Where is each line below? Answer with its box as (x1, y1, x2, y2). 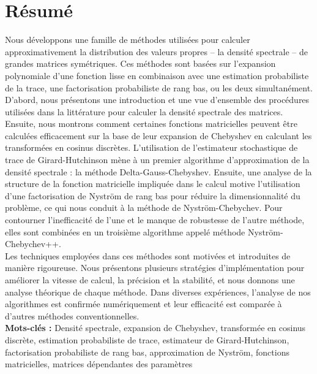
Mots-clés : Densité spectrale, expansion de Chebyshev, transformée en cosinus (5, 321, 306, 334)
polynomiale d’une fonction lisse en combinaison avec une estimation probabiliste (5, 69, 309, 82)
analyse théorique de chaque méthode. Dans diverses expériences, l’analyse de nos (5, 285, 311, 298)
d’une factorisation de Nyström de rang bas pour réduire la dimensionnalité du (5, 189, 300, 202)
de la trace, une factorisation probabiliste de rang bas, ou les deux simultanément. (5, 81, 313, 94)
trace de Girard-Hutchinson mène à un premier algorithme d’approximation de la (5, 153, 310, 166)
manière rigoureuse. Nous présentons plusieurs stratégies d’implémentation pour (5, 261, 305, 274)
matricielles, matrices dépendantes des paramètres (5, 357, 193, 370)
